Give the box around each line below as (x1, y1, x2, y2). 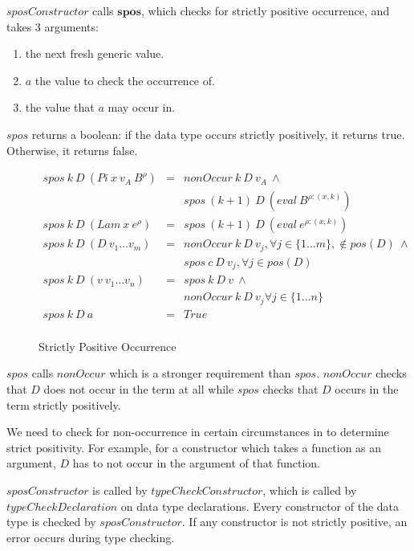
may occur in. (108, 99, 176, 116)
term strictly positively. (6, 396, 121, 413)
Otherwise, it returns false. (6, 141, 138, 158)
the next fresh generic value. (25, 45, 164, 62)
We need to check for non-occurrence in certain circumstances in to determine (6, 423, 389, 440)
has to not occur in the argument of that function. (72, 455, 320, 471)
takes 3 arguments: (6, 18, 99, 35)
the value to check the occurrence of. (34, 71, 215, 88)
